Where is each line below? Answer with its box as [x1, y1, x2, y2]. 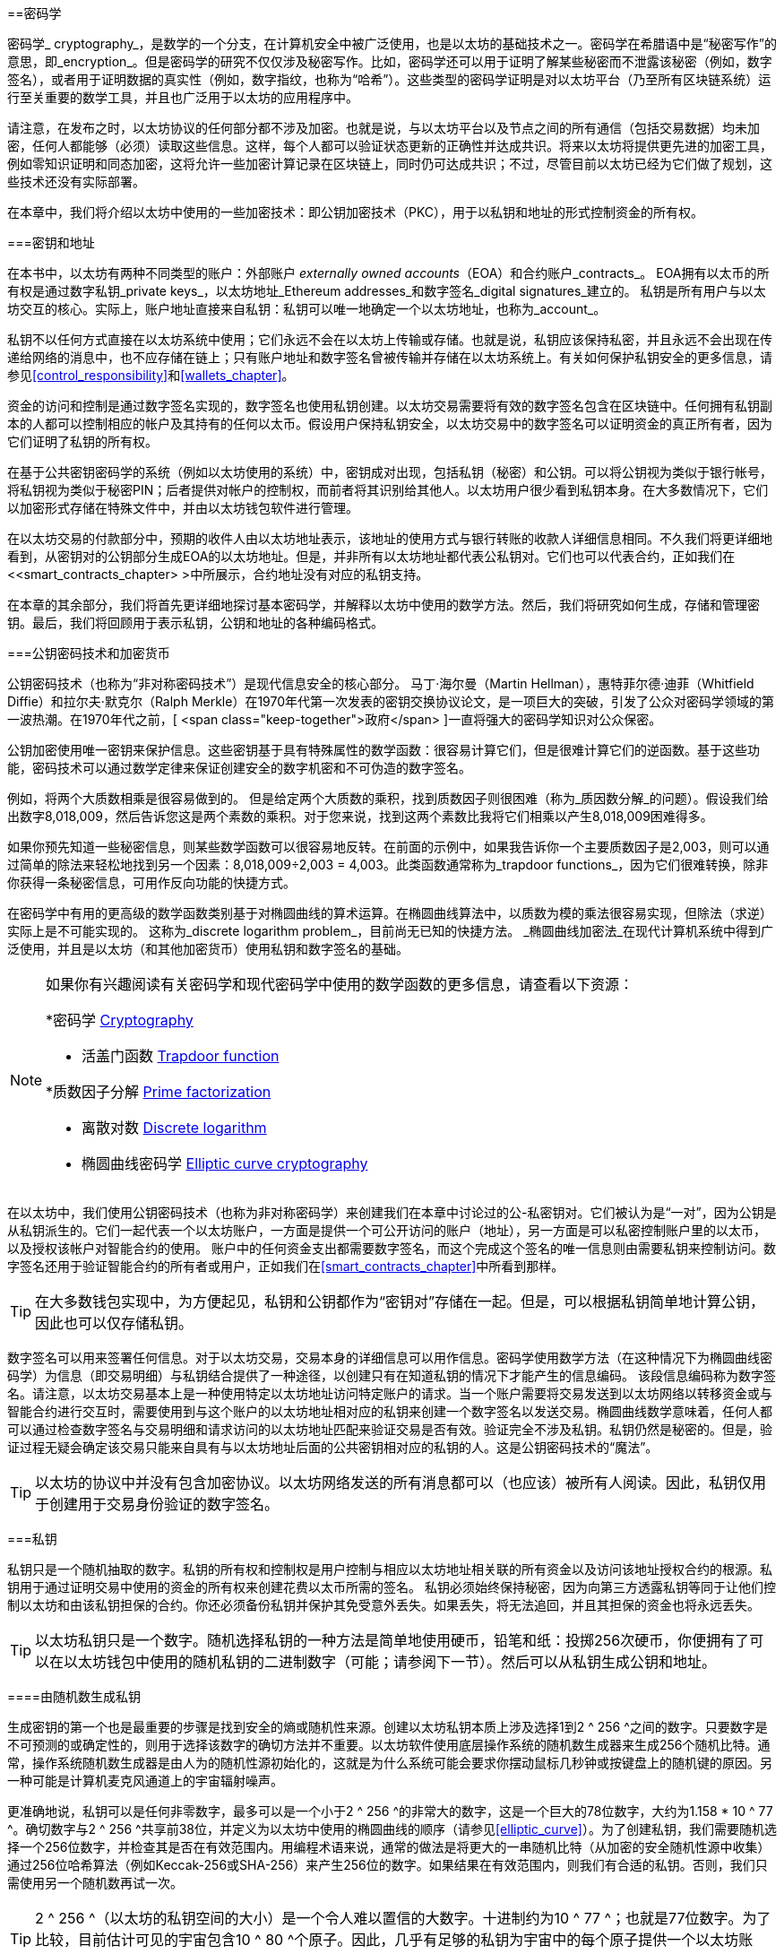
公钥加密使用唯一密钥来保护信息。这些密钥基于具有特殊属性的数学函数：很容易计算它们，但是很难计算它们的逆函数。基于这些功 [7, 742, 760, 757]
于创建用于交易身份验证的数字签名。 [35, 1495, 280, 1513]
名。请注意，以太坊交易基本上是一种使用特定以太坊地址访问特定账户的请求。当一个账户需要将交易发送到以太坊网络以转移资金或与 [7, 1386, 772, 1401]
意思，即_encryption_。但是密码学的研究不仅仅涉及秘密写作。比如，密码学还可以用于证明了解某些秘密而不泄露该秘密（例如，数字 [7, 54, 772, 69]
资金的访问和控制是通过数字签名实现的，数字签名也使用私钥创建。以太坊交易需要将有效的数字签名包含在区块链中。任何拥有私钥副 [7, 398, 772, 413]
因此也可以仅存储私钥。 [35, 1314, 194, 1332]
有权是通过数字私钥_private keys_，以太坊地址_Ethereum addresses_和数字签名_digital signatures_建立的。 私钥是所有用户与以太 [7, 283, 766, 298]
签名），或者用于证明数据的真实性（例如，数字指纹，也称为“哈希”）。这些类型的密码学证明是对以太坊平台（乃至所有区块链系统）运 [7, 72, 771, 87]
